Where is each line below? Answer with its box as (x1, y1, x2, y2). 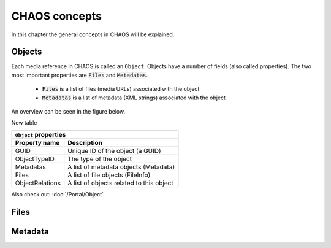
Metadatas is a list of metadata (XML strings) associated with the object (42, 94, 226, 101)
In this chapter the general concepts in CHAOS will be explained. (11, 31, 175, 38)
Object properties (15, 130, 66, 139)
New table (11, 119, 37, 126)
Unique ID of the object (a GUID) (67, 146, 162, 155)
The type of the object (67, 154, 132, 163)
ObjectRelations (15, 179, 61, 187)
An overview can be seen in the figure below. (11, 108, 126, 115)
